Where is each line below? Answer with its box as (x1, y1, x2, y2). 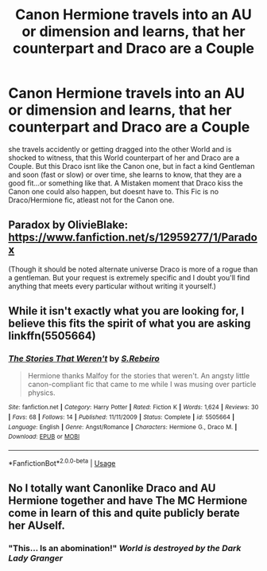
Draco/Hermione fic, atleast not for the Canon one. (8, 195, 175, 205)
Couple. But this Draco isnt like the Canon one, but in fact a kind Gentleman (8, 161, 256, 170)
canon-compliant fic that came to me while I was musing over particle (27, 380, 257, 389)
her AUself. (8, 519, 65, 533)
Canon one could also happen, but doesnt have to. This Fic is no (8, 186, 219, 196)
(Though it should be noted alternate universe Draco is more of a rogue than (8, 264, 258, 274)
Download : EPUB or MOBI (8, 432, 80, 441)
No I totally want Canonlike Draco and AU (8, 482, 216, 495)
